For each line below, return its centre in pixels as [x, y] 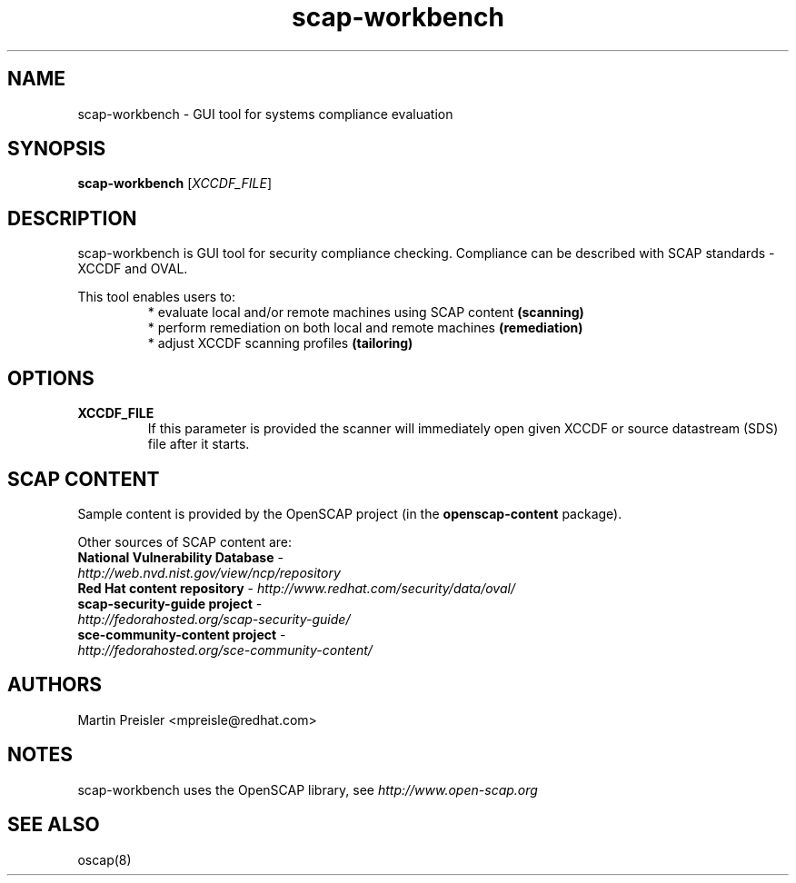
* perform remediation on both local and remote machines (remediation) [365, 328]
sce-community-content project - [182, 634]
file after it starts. [199, 444]
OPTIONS [51, 378]
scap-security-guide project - [170, 603]
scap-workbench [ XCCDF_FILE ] [175, 184]
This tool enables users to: [157, 297]
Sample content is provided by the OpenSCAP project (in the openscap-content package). [350, 513]
